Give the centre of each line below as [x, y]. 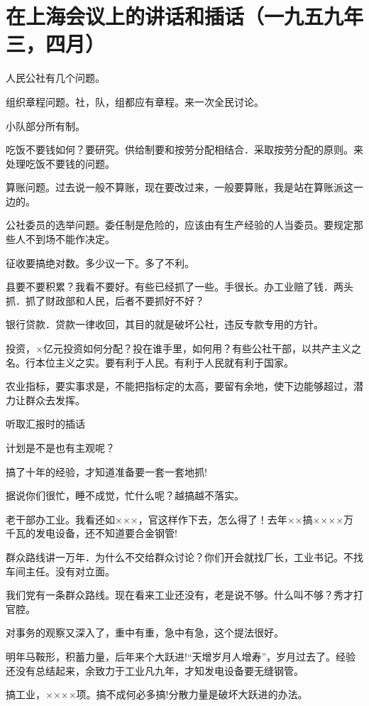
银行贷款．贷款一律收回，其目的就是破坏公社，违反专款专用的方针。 [165, 324]
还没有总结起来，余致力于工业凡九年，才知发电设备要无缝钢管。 [155, 670]
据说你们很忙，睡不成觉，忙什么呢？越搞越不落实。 [125, 495]
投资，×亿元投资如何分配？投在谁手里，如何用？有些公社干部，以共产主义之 [183, 348]
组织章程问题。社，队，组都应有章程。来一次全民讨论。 [135, 101]
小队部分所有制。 [45, 125]
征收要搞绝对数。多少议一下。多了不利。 [100, 262]
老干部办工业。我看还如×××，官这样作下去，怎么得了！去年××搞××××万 [180, 519]
